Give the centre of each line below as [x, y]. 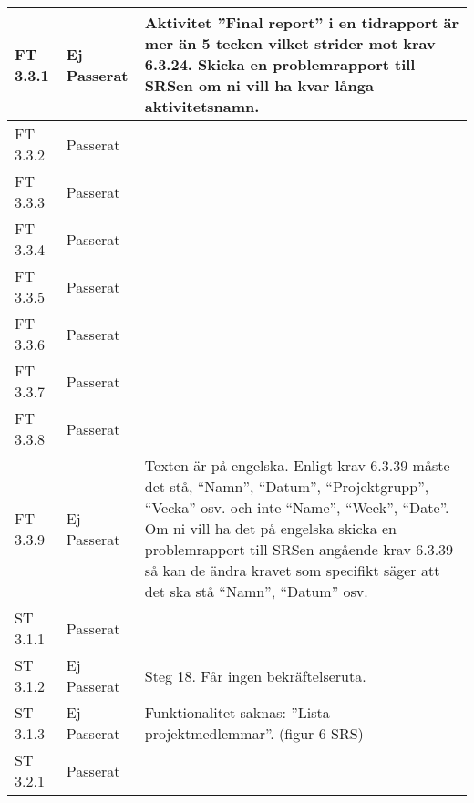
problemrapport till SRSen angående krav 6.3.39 [299, 549]
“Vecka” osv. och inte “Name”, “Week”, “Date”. [297, 507]
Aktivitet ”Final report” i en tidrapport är [302, 22]
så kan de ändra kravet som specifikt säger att [292, 570]
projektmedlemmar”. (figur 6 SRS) [254, 733]
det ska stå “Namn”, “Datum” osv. [256, 591]
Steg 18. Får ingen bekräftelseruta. [255, 675]
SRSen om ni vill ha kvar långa [259, 85]
